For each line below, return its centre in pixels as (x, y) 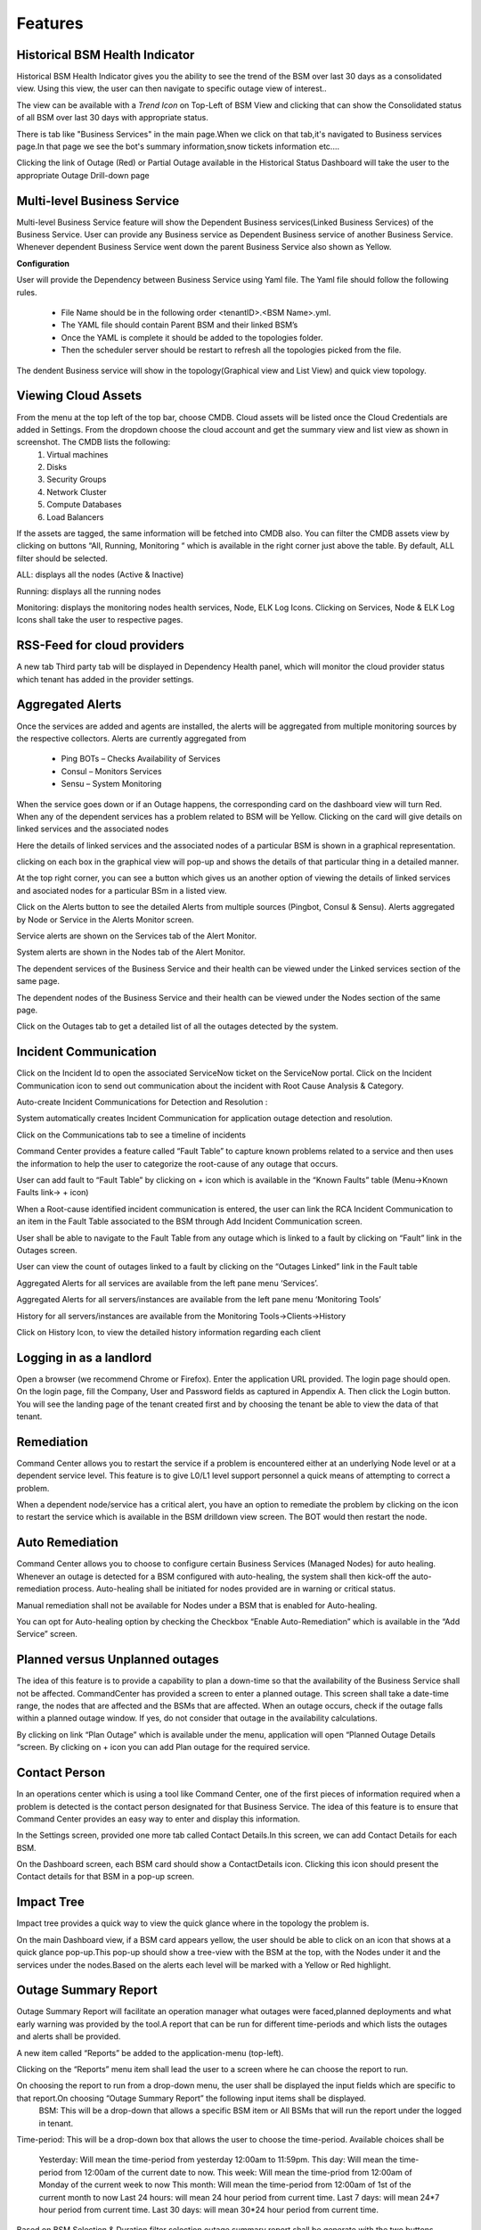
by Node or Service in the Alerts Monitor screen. (106, 920)
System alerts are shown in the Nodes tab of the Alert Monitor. (131, 952)
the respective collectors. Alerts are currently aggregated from (131, 738)
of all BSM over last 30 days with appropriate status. (112, 118)
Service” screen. (47, 1634)
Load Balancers (75, 516)
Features (50, 23)
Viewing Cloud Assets (79, 396)
